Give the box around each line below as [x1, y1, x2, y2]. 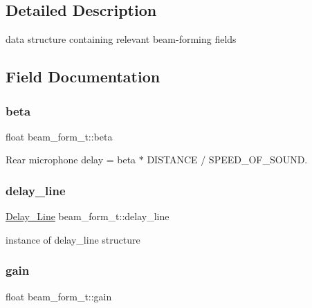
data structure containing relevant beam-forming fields [6, 32, 237, 46]
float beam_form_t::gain [6, 289, 112, 303]
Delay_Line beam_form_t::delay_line [6, 209, 169, 224]
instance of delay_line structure [6, 232, 140, 246]
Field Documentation [6, 66, 160, 87]
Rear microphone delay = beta [6, 152, 136, 167]
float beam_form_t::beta [6, 129, 113, 143]
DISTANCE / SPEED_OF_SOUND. [147, 152, 308, 167]
